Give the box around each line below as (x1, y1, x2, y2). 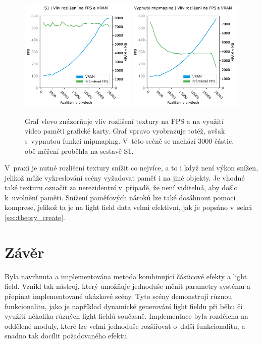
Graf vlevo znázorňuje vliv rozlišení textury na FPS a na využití (25, 115, 224, 126)
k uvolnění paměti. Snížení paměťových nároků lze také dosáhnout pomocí (5, 192, 236, 202)
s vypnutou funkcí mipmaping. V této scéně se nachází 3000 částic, (25, 135, 234, 146)
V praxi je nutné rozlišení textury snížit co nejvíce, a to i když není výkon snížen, (5, 162, 258, 173)
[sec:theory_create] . (5, 212, 65, 223)
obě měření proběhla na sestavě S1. (25, 145, 134, 156)
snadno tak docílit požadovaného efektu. (5, 330, 129, 341)
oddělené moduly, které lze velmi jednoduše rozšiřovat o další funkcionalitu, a (5, 320, 245, 331)
